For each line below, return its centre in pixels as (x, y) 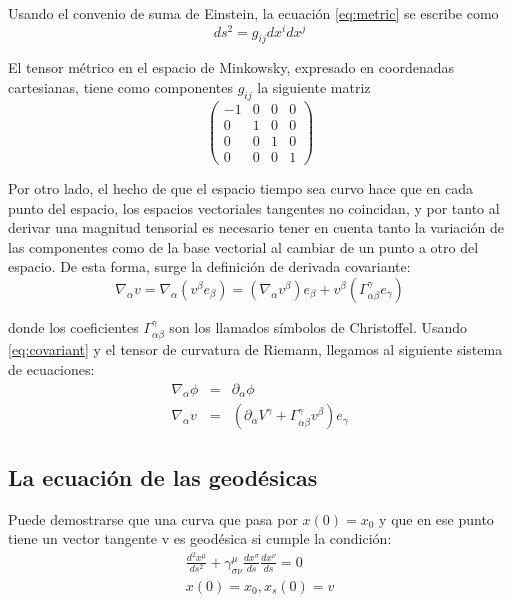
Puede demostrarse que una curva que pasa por (153, 518)
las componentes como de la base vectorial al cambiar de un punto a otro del (243, 246)
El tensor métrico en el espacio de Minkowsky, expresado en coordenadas (231, 67)
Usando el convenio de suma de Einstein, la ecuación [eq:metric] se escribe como (253, 13)
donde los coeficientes (73, 327)
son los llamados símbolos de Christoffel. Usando (318, 327)
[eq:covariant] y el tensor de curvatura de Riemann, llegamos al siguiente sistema (255, 349)
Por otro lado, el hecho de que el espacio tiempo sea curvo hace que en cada (241, 188)
